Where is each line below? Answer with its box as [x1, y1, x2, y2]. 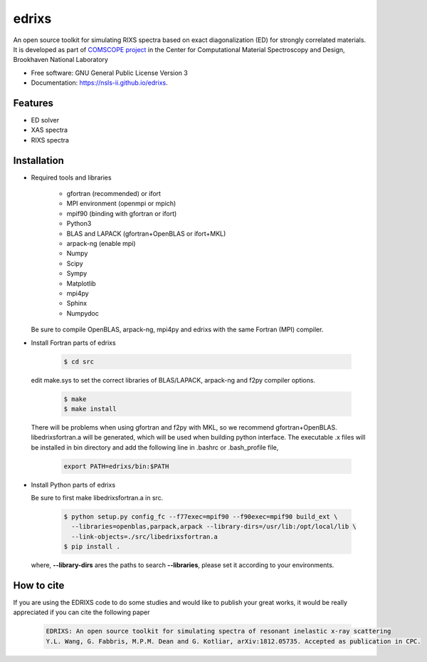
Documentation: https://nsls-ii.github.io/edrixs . [31, 78, 168, 87]
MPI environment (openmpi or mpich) [66, 200, 176, 208]
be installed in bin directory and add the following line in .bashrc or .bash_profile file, [31, 443, 279, 452]
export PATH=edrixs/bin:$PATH [63, 462, 169, 470]
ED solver [31, 116, 60, 125]
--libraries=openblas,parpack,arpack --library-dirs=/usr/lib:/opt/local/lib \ [71, 522, 357, 531]
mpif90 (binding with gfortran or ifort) [66, 209, 177, 217]
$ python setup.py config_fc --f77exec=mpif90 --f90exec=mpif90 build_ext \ [63, 513, 338, 521]
